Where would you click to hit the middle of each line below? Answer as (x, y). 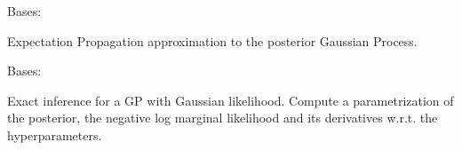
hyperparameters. (55, 134)
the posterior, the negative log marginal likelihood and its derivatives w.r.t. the (223, 118)
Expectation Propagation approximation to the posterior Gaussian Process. (212, 40)
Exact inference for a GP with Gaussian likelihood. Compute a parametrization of (231, 100)
